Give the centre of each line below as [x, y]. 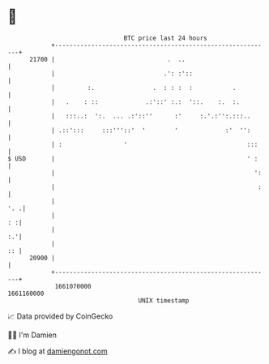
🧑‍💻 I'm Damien [32, 335]
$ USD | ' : [133, 158]
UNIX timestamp [164, 300]
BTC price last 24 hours [165, 38]
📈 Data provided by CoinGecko [60, 316]
